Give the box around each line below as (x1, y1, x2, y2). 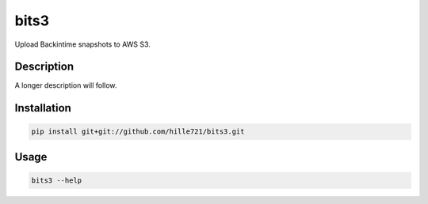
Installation (14, 101, 71, 115)
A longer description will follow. (14, 81, 117, 90)
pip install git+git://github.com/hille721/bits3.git (31, 127, 245, 136)
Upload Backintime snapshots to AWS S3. (14, 40, 151, 49)
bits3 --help (31, 176, 82, 185)
